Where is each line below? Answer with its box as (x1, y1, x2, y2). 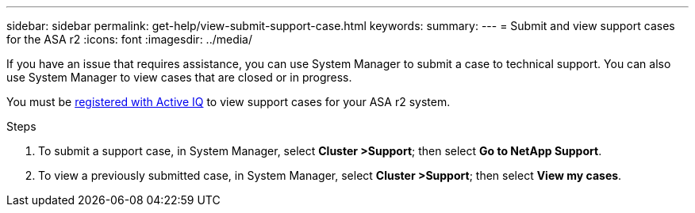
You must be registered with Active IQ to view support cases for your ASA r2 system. (6, 95, 451, 108)
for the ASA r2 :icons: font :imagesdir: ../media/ (6, 32, 253, 46)
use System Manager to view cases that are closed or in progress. (6, 70, 352, 84)
